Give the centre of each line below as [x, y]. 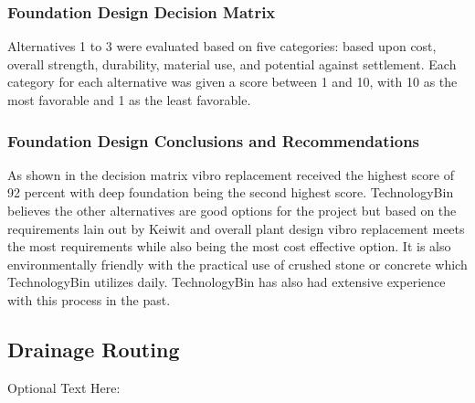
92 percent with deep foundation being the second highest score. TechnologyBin [231, 192]
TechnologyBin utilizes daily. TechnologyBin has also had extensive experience [227, 282]
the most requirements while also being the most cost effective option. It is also [229, 246]
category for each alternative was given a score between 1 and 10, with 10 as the [232, 82]
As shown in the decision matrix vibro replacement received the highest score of [231, 174]
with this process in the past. [89, 299]
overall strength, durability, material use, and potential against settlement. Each [232, 64]
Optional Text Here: [64, 387]
